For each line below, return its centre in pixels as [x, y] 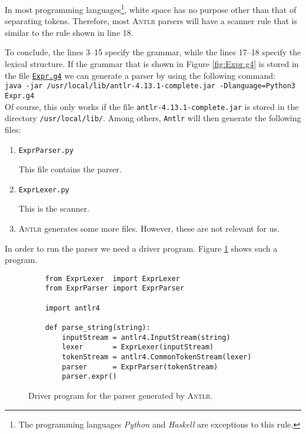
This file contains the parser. [70, 169]
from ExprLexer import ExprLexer [112, 278]
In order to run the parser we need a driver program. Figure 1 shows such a [141, 248]
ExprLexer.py [44, 190]
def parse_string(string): [98, 328]
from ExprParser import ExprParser [114, 288]
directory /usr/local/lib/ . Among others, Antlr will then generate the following [153, 118]
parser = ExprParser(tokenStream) [140, 367]
